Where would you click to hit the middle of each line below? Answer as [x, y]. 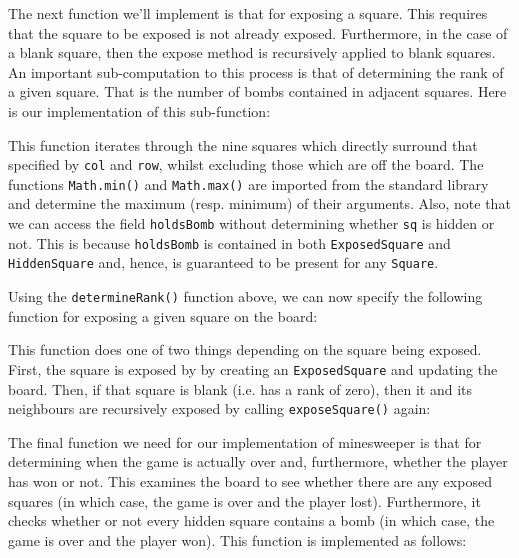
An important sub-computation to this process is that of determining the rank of [256, 71]
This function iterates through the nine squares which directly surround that [243, 144]
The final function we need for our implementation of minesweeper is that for [245, 441]
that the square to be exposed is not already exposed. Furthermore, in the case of [258, 32]
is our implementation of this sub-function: [139, 110]
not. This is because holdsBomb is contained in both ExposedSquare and [229, 242]
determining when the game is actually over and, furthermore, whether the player [258, 461]
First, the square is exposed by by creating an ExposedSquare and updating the [253, 368]
